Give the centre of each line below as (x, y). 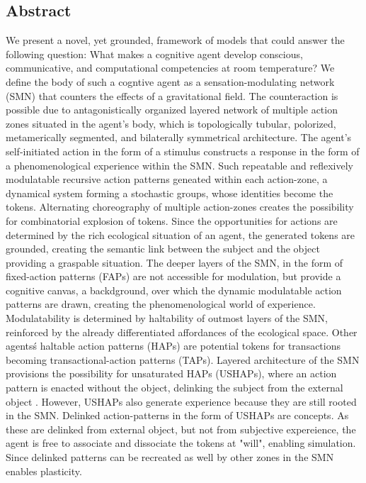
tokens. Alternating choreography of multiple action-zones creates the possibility (180, 207)
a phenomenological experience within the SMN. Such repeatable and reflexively (179, 165)
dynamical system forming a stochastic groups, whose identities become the (170, 193)
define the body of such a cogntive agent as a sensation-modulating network (170, 81)
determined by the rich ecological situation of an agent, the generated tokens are (181, 234)
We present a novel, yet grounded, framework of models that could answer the (175, 40)
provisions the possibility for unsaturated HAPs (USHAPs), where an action (171, 373)
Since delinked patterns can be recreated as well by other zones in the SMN (170, 457)
